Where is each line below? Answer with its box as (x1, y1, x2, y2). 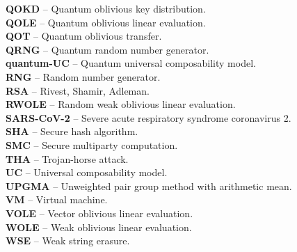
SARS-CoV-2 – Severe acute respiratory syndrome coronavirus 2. (6, 110, 291, 125)
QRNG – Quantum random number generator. (6, 42, 209, 56)
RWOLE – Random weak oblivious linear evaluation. (6, 97, 236, 111)
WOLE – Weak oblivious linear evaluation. (6, 219, 192, 234)
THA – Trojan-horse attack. (6, 151, 129, 166)
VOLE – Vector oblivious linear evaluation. (6, 205, 193, 220)
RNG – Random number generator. (6, 69, 161, 84)
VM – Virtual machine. (6, 192, 108, 207)
